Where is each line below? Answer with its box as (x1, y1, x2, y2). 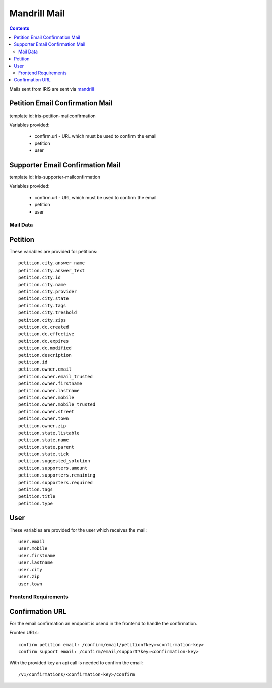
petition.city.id (18, 275, 61, 280)
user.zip (18, 574, 40, 579)
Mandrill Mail (9, 8, 65, 19)
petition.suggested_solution (18, 458, 90, 464)
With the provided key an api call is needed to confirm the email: (9, 660, 143, 666)
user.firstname (18, 553, 56, 558)
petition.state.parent (18, 444, 75, 450)
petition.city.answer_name (18, 260, 85, 266)
